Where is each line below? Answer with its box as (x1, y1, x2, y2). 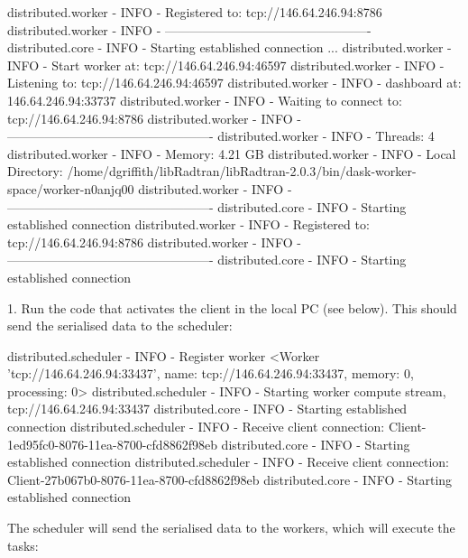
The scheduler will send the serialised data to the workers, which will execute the (7, 518, 455, 537)
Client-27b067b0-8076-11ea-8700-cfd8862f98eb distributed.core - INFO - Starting (7, 470, 453, 488)
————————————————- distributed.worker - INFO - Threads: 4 (7, 126, 435, 145)
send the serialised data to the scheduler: (7, 316, 233, 335)
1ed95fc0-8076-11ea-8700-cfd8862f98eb (7, 434, 217, 453)
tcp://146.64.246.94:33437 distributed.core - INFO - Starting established (7, 399, 408, 418)
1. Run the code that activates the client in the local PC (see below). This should (7, 298, 457, 317)
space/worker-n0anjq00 (7, 179, 134, 198)
